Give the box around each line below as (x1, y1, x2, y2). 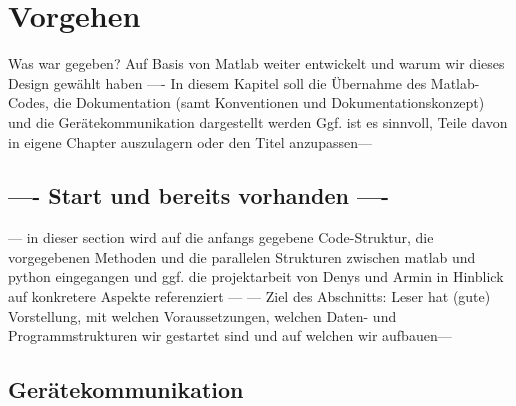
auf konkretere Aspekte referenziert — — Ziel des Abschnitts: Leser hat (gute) (8, 286, 491, 307)
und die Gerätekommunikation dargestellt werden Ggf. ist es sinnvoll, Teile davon (8, 111, 508, 132)
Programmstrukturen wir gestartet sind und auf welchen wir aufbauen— (8, 325, 452, 346)
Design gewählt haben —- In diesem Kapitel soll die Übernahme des (8, 72, 427, 93)
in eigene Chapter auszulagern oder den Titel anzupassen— (8, 131, 372, 152)
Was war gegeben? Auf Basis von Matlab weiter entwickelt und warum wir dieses (8, 53, 505, 74)
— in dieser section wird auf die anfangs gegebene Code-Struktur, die (8, 227, 434, 248)
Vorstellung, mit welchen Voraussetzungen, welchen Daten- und (8, 305, 397, 326)
